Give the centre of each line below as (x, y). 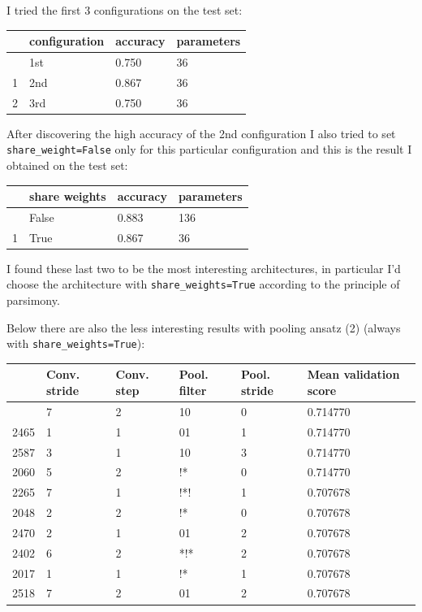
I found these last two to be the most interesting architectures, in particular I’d (204, 268)
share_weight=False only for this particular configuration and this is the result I (209, 149)
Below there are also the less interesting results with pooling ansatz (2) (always (204, 327)
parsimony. (33, 300)
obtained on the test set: (67, 165)
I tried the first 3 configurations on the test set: (125, 10)
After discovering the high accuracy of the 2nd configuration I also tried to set (201, 133)
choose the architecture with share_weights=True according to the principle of (203, 284)
